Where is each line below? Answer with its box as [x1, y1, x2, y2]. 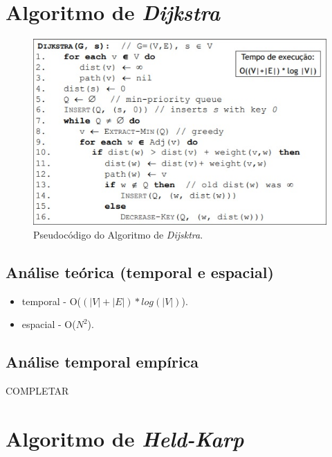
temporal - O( [21, 293, 82, 308]
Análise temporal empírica [6, 351, 199, 372]
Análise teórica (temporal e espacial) [6, 261, 274, 282]
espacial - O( [21, 317, 76, 331]
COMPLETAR [6, 383, 69, 398]
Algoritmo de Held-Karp [6, 424, 244, 453]
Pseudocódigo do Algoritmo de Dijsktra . [33, 227, 203, 241]
